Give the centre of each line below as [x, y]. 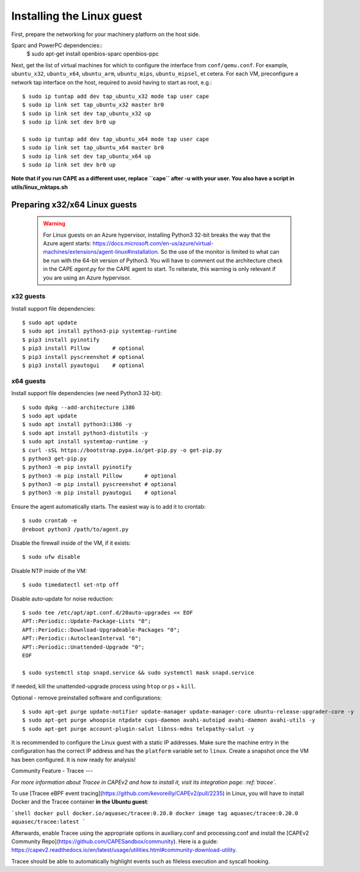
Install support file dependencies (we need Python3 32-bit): [86, 393]
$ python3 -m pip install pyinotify [77, 467]
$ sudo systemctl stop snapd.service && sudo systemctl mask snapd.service [138, 672]
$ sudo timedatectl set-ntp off [71, 585]
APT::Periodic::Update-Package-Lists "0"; [87, 621]
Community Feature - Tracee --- [52, 771]
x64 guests [28, 381]
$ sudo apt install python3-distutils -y [85, 433]
